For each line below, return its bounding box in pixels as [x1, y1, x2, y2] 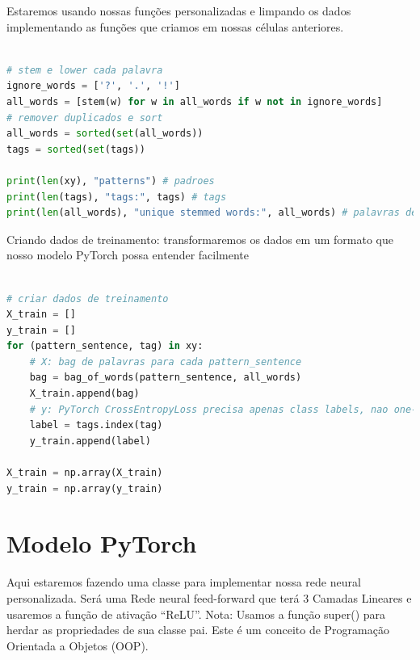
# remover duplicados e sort [6, 111, 163, 124]
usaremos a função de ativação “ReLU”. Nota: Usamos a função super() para [6, 605, 386, 622]
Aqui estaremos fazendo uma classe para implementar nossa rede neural [6, 574, 361, 591]
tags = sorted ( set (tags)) [6, 143, 145, 155]
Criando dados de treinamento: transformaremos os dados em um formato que [6, 230, 393, 247]
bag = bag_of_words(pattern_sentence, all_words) [29, 372, 302, 384]
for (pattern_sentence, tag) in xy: [6, 340, 204, 352]
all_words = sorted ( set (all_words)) [6, 128, 204, 140]
